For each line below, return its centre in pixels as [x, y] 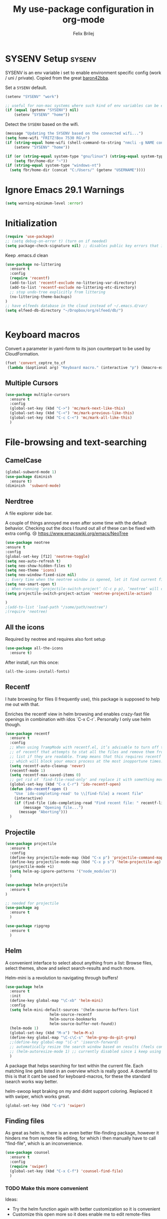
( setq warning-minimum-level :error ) [44, 203]
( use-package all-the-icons [34, 648]
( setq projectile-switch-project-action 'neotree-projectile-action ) [79, 593]
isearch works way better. [32, 1081]
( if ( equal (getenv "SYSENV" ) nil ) [42, 110]
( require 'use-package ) [30, 236]
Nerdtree [19, 501]
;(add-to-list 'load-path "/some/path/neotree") [56, 607]
